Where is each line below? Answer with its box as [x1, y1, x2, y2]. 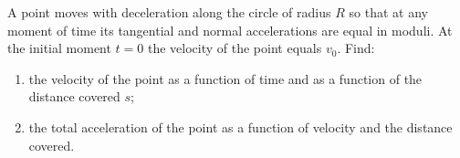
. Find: [337, 38, 375, 58]
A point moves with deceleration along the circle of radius [7, 3, 331, 21]
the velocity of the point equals [147, 38, 322, 58]
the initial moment [7, 38, 111, 58]
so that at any [349, 3, 428, 21]
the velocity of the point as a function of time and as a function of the [28, 68, 423, 88]
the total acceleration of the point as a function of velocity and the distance [28, 117, 453, 136]
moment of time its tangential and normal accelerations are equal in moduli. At [7, 20, 453, 39]
